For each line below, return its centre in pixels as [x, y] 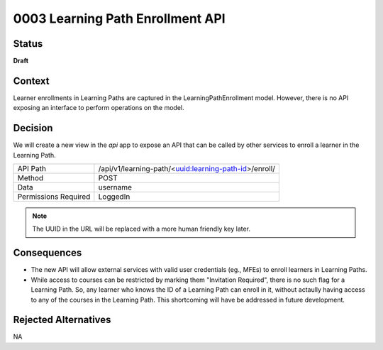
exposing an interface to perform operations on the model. [99, 108]
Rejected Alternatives [62, 320]
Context [31, 81]
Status [28, 44]
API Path [32, 169]
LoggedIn [114, 197]
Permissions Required [54, 197]
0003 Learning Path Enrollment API [120, 18]
